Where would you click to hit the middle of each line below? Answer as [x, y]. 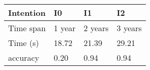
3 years [129, 28]
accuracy [24, 57]
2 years [96, 28]
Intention [27, 13]
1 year [65, 28]
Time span [27, 28]
